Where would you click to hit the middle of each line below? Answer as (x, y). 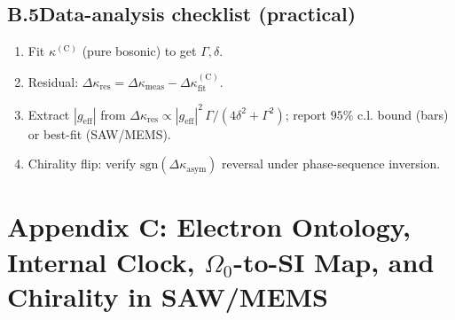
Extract (49, 114)
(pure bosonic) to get (139, 51)
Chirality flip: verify (82, 164)
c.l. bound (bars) (403, 114)
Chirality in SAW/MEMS (168, 296)
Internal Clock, (101, 261)
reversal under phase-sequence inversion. (331, 164)
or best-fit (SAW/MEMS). (99, 133)
